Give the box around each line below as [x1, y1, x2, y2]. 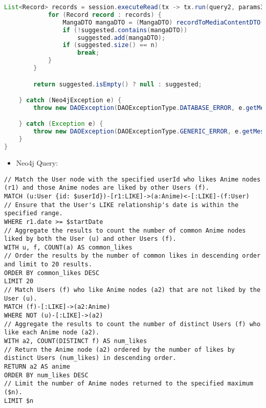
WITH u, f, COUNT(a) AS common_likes [4, 243, 132, 251]
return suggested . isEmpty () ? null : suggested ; [33, 80, 202, 88]
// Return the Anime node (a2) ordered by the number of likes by [4, 346, 235, 353]
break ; [77, 49, 100, 57]
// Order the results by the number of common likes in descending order [4, 252, 261, 260]
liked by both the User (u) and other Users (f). [4, 235, 176, 243]
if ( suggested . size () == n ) [62, 41, 158, 49]
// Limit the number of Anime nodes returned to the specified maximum [4, 380, 253, 388]
